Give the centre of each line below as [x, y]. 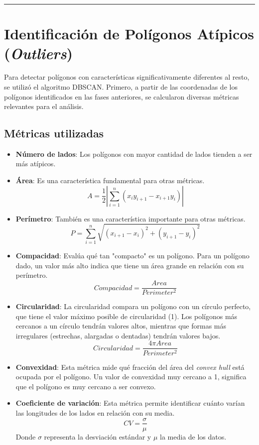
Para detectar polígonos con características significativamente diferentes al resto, [127, 77]
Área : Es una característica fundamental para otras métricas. [110, 180]
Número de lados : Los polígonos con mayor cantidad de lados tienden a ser [134, 154]
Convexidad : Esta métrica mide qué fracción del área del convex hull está [130, 367]
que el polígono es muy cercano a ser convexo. [86, 386]
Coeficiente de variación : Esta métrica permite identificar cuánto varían [130, 403]
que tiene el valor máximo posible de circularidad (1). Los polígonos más [127, 316]
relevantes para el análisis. [44, 106]
